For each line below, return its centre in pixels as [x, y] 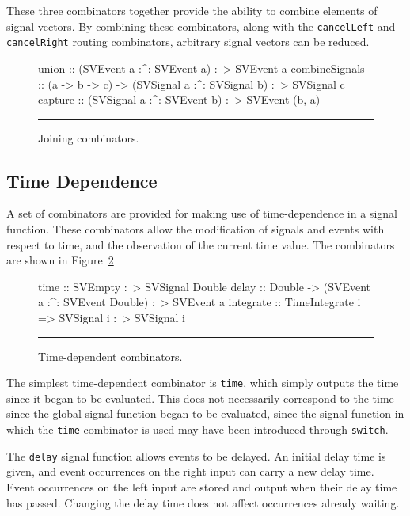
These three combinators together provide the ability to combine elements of [192, 10]
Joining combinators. [89, 137]
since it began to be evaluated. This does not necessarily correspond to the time [200, 398]
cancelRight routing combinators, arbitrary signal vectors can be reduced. [188, 42]
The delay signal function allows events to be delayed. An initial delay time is [196, 455]
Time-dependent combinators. [110, 356]
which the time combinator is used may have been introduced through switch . [197, 429]
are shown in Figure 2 [60, 260]
